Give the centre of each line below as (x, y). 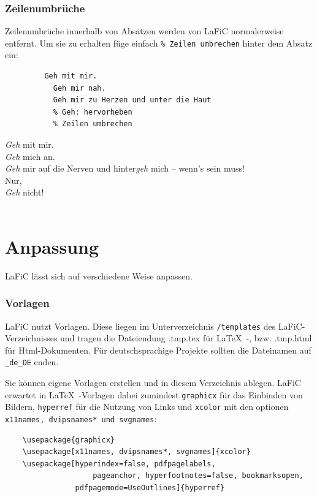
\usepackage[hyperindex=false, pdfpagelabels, (119, 464)
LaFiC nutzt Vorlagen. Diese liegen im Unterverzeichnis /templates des (140, 326)
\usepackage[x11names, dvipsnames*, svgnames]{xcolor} (136, 452)
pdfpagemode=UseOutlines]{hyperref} (150, 488)
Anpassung (52, 246)
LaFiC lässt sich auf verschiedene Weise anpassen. (99, 275)
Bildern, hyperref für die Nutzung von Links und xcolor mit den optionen (147, 407)
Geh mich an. (30, 156)
